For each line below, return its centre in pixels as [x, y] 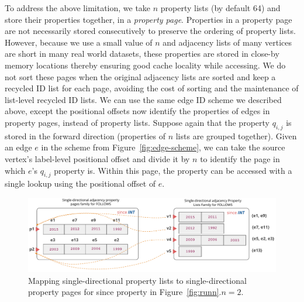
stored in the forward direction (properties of [85, 135]
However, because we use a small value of [79, 42]
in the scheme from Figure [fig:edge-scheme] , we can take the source [163, 147]
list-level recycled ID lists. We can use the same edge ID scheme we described [143, 99]
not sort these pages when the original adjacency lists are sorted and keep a [140, 76]
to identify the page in [240, 158]
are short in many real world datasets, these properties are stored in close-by [142, 54]
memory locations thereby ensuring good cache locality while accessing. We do [145, 65]
